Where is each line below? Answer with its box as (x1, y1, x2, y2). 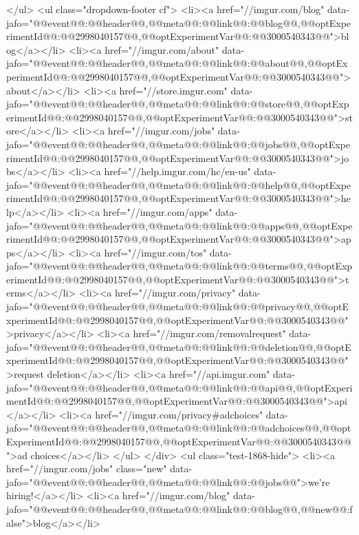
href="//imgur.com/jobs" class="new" (6, 461, 167, 476)
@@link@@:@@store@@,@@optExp (202, 97, 349, 111)
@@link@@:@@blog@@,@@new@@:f (202, 501, 353, 516)
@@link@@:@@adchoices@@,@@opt (202, 421, 351, 435)
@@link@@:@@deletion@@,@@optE (202, 339, 351, 354)
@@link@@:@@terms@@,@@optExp (202, 259, 353, 273)
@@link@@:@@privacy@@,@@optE (202, 299, 349, 314)
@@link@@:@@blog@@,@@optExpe (202, 15, 351, 30)
